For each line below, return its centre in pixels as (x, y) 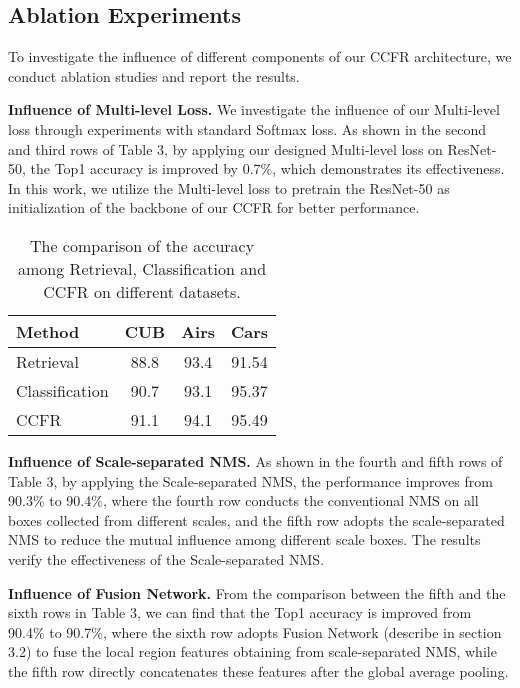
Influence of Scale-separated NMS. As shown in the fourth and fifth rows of (255, 460)
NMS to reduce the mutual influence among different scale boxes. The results (244, 539)
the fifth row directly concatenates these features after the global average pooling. (258, 670)
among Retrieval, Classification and (142, 268)
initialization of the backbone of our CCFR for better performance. (214, 207)
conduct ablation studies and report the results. (154, 75)
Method (48, 331)
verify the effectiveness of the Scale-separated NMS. (166, 558)
